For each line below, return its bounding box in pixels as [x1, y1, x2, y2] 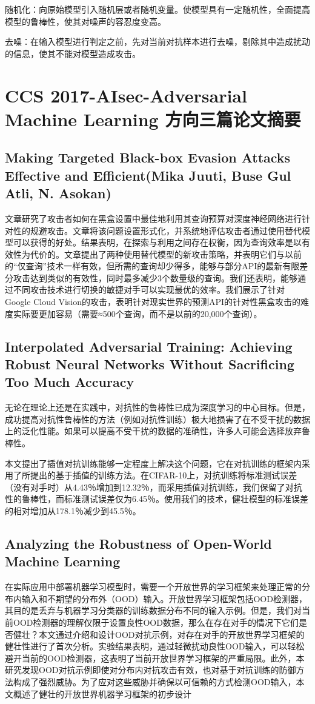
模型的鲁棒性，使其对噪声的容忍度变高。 [5, 15, 166, 27]
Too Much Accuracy [5, 372, 134, 391]
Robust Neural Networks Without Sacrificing [5, 355, 294, 374]
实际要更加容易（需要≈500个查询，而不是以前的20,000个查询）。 [13, 307, 262, 320]
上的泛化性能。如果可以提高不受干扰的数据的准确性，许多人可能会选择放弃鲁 [5, 424, 310, 437]
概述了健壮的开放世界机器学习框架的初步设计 [13, 687, 191, 700]
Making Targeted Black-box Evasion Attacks [5, 148, 291, 167]
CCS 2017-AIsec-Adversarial [5, 82, 247, 107]
